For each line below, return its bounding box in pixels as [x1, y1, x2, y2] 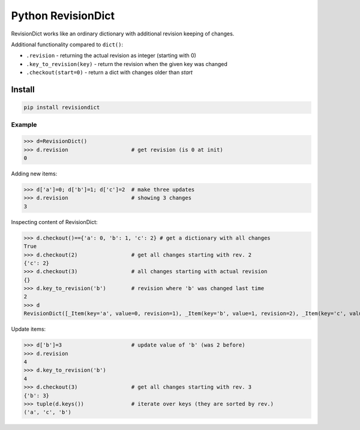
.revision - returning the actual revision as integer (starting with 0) [26, 52, 196, 59]
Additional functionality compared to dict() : [11, 41, 124, 48]
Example [11, 121, 37, 129]
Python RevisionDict [11, 9, 115, 22]
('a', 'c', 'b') [23, 409, 72, 416]
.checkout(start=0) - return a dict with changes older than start [26, 69, 193, 76]
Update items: [11, 326, 46, 333]
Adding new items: [11, 170, 58, 177]
